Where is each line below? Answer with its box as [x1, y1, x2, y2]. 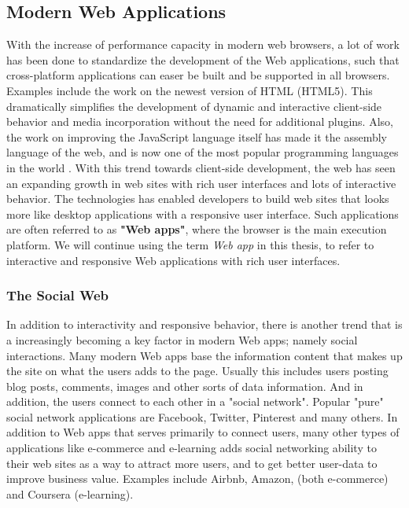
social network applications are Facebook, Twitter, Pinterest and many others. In [6, 408, 398, 425]
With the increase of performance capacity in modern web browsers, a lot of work [6, 36, 400, 53]
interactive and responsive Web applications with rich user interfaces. [6, 252, 341, 268]
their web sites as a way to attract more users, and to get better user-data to [6, 455, 378, 471]
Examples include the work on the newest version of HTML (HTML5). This [6, 82, 373, 98]
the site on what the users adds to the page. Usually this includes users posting [6, 363, 389, 379]
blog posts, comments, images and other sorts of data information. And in [6, 377, 363, 394]
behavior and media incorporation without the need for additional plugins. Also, [6, 113, 393, 130]
